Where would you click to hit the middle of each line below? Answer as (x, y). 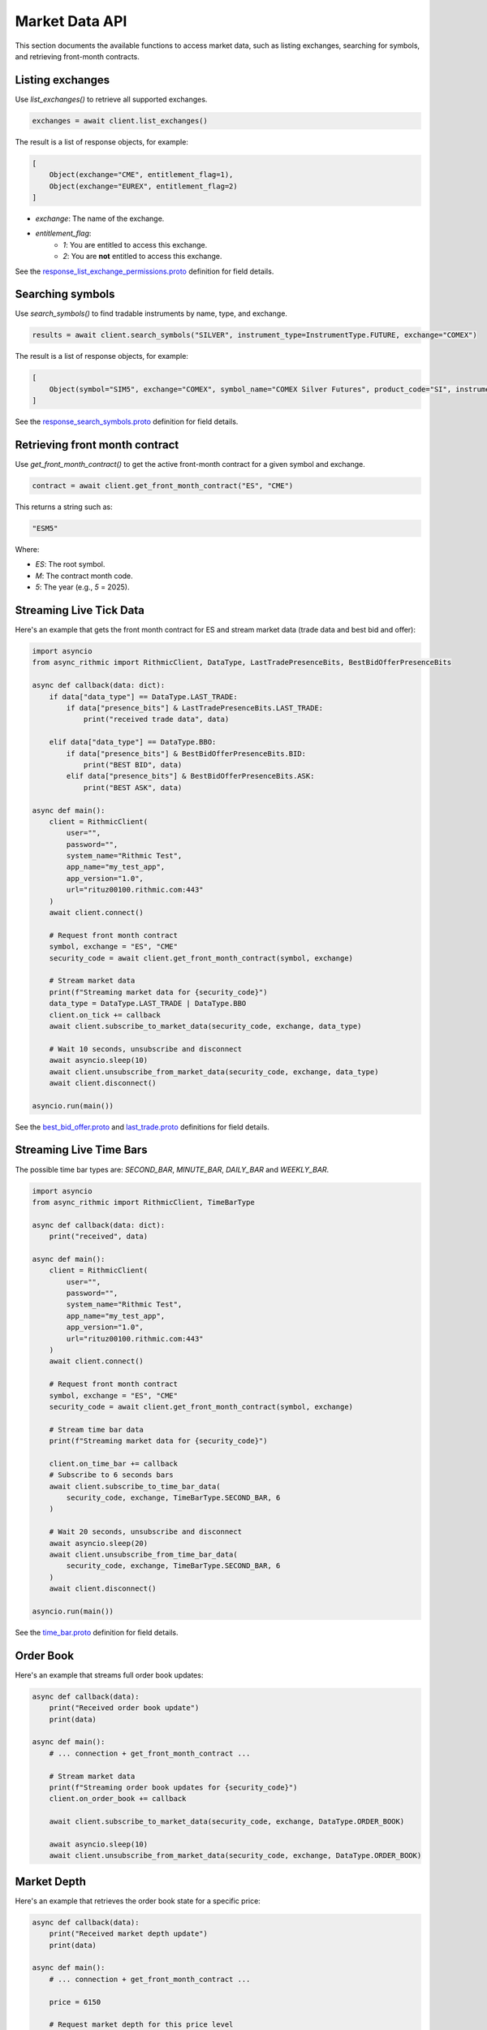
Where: (27, 549)
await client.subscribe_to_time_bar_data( (135, 1486)
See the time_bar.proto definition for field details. (97, 1632)
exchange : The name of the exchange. (100, 218)
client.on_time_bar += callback (114, 1463)
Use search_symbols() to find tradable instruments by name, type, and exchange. (151, 313)
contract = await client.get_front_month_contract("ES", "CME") (163, 486)
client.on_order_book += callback (118, 1799)
